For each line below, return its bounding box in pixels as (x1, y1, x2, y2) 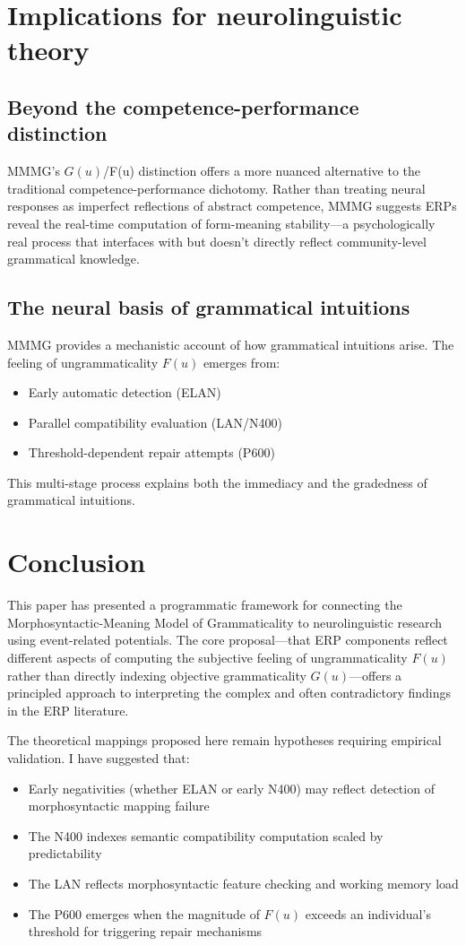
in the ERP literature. (7, 700, 129, 719)
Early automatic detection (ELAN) (28, 383, 221, 402)
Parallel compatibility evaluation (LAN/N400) (28, 412, 282, 431)
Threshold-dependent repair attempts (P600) (28, 443, 275, 462)
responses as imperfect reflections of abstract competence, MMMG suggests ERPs (7, 196, 457, 215)
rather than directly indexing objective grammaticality (7, 665, 306, 684)
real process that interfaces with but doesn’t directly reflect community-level (7, 231, 427, 250)
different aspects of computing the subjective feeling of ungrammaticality (7, 647, 408, 666)
